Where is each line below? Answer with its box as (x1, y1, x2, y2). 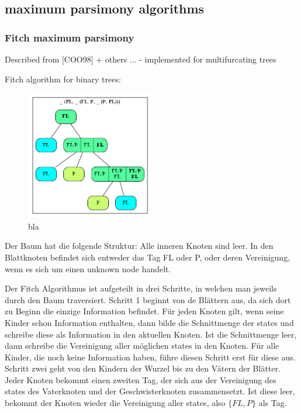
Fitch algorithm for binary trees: (5, 72, 121, 85)
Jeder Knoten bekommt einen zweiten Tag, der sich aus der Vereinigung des (5, 373, 276, 386)
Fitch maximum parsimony (5, 30, 134, 44)
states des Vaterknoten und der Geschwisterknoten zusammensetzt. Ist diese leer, (5, 385, 295, 397)
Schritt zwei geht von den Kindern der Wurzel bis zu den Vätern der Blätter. (5, 362, 281, 374)
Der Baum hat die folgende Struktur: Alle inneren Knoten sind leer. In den (5, 240, 274, 252)
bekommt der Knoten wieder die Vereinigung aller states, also (5, 397, 226, 409)
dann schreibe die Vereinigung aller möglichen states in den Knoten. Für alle (5, 339, 279, 352)
